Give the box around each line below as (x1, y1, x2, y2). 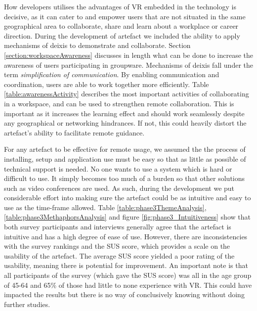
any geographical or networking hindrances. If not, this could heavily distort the (4, 118, 247, 128)
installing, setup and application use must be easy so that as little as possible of (4, 153, 246, 164)
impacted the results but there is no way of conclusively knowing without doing (4, 289, 245, 300)
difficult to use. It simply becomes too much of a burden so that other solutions (4, 173, 245, 183)
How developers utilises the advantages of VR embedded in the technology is (4, 1, 236, 11)
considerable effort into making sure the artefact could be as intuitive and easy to (4, 192, 251, 203)
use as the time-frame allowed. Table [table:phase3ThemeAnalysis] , (4, 202, 207, 212)
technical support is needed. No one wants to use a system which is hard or (4, 163, 232, 174)
